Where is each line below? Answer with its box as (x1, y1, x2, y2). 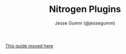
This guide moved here (5, 42, 54, 48)
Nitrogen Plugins (49, 3, 121, 15)
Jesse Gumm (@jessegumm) (55, 20, 115, 26)
